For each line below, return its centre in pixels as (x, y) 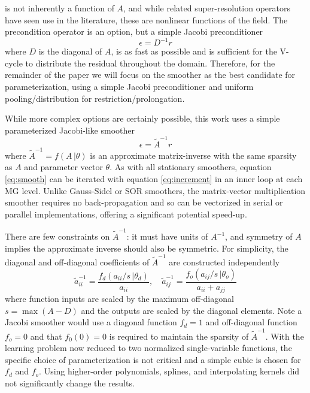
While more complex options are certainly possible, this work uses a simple (142, 118)
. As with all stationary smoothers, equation (191, 167)
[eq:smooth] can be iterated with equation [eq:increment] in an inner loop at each (154, 179)
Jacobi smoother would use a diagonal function (91, 322)
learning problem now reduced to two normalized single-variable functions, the (148, 348)
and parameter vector (63, 167)
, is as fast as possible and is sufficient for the (194, 51)
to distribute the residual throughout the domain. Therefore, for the (150, 63)
